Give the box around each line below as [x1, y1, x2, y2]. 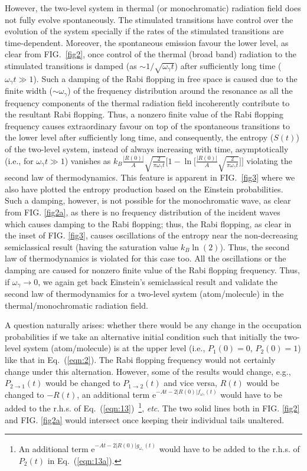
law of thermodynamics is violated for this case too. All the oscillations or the [5, 252, 286, 264]
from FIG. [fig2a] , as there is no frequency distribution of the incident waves [5, 205, 280, 218]
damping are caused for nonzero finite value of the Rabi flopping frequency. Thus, [5, 263, 300, 276]
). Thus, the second [220, 240, 290, 253]
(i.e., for [5, 154, 34, 166]
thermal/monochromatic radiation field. [5, 299, 148, 311]
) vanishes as [64, 154, 111, 166]
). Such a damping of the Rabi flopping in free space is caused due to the [33, 72, 298, 84]
